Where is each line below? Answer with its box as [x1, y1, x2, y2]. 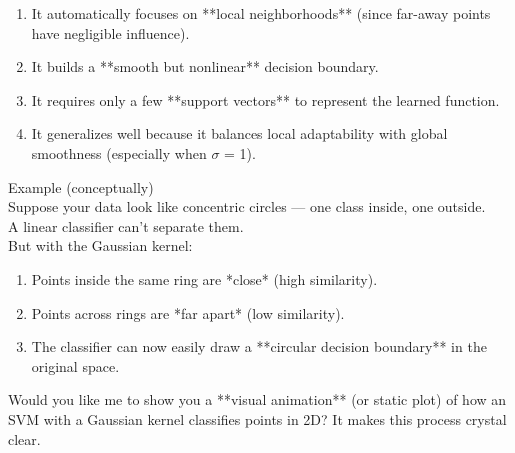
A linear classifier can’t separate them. [8, 215, 244, 236]
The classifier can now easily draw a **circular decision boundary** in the [31, 336, 487, 357]
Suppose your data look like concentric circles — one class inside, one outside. [8, 196, 486, 217]
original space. [31, 355, 120, 376]
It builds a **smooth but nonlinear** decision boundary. [31, 56, 379, 77]
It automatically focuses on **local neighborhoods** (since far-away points [31, 3, 491, 23]
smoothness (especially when [31, 142, 207, 163]
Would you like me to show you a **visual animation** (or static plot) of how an [8, 389, 507, 410]
